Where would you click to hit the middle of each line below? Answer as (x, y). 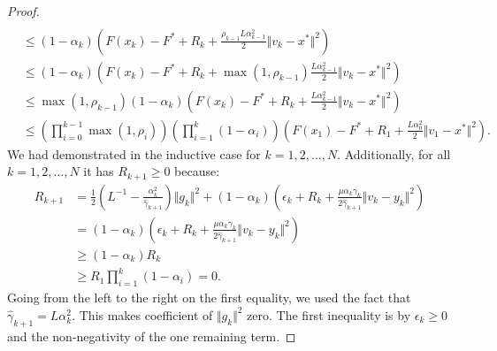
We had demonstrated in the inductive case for (134, 153)
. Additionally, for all (394, 153)
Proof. (23, 11)
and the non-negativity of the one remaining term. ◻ (152, 336)
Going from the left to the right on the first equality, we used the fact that (209, 298)
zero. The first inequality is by (329, 314)
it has (99, 171)
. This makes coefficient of (142, 314)
